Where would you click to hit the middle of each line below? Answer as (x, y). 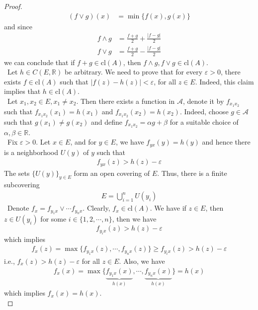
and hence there (226, 142)
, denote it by (203, 101)
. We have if (168, 208)
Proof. (13, 6)
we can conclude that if (40, 62)
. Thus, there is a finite (192, 173)
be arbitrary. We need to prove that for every (133, 72)
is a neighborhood (31, 152)
